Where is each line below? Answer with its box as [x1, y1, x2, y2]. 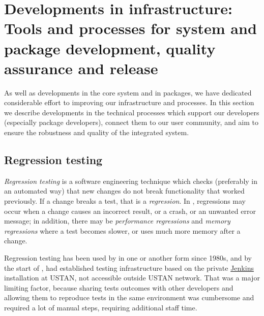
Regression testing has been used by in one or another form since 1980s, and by [4, 252, 252, 263]
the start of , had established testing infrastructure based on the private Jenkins [4, 262, 254, 273]
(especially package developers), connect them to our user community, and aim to [4, 117, 259, 128]
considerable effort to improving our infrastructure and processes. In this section [4, 97, 254, 108]
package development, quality [4, 38, 216, 58]
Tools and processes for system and [4, 18, 257, 39]
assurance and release [4, 57, 158, 78]
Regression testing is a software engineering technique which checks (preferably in [4, 175, 258, 186]
